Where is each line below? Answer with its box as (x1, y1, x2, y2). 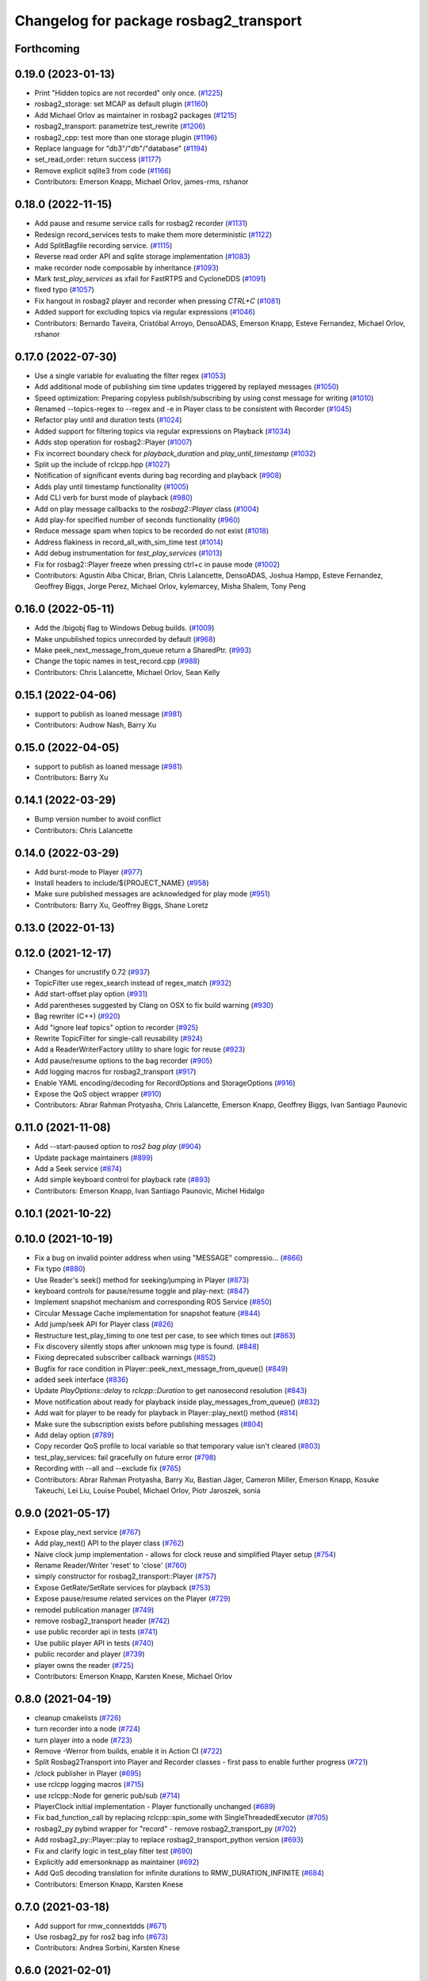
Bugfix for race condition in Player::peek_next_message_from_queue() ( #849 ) (34, 1364, 289, 1373)
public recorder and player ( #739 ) (34, 1649, 146, 1659)
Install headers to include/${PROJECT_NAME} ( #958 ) (34, 878, 209, 887)
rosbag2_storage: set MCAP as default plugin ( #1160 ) (34, 99, 208, 109)
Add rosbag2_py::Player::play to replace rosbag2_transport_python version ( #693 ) (34, 1835, 304, 1845)
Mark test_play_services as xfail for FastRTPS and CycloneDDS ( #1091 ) (34, 274, 266, 284)
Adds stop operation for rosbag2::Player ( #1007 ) (34, 437, 193, 447)
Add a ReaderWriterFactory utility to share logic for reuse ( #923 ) (34, 1044, 246, 1054)
